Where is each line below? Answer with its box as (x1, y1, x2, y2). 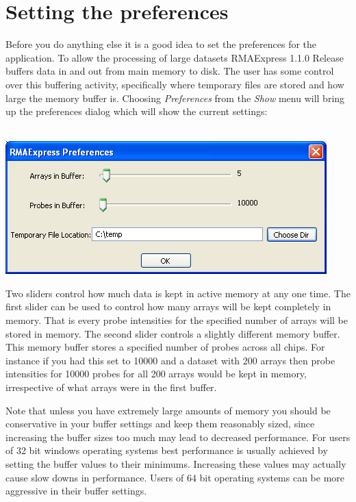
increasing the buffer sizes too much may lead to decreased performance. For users (5, 429, 351, 444)
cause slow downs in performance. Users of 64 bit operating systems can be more (5, 470, 345, 484)
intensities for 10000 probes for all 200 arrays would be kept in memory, (5, 366, 307, 381)
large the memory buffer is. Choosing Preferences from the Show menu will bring (5, 90, 345, 105)
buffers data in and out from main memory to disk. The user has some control (5, 64, 334, 78)
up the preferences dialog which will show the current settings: (5, 104, 268, 118)
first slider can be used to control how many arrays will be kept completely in (5, 299, 331, 314)
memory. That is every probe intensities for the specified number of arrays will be (5, 313, 348, 327)
